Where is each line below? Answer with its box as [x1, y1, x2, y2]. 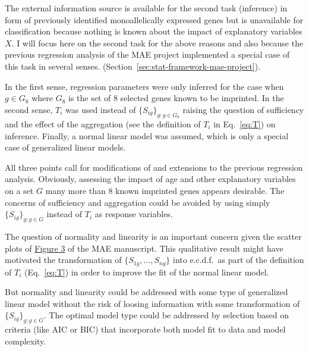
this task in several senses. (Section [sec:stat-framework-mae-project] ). [5, 59, 261, 72]
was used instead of [65, 103, 136, 115]
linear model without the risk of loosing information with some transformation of [5, 297, 300, 309]
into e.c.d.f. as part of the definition [173, 253, 304, 266]
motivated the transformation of [5, 253, 122, 266]
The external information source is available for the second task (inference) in [5, 2, 288, 14]
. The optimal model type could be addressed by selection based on [43, 309, 289, 321]
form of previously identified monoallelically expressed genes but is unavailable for [5, 13, 304, 26]
